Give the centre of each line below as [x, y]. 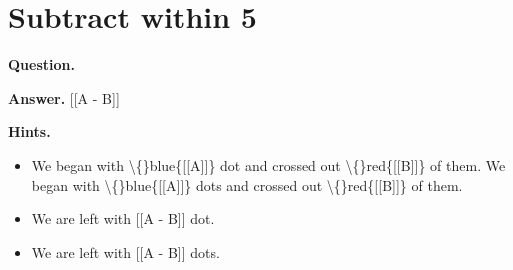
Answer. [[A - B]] [64, 97]
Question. [41, 64]
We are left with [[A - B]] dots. [125, 251]
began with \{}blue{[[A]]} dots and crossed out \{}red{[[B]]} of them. [247, 184]
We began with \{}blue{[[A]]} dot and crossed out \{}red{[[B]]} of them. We [268, 164]
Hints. [29, 131]
